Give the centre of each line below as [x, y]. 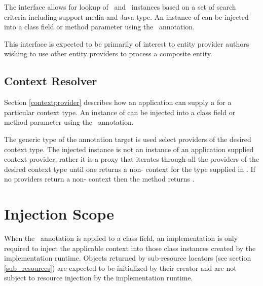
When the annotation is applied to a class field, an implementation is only [121, 238]
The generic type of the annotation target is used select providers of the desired [128, 139]
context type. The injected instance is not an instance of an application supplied [129, 149]
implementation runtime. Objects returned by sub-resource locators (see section [128, 258]
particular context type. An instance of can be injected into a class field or [120, 112]
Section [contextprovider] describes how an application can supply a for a [118, 102]
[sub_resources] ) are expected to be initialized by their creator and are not [120, 267]
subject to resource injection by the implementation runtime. [99, 278]
